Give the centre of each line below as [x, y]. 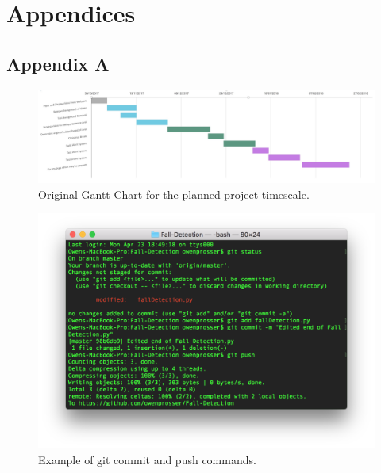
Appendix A [58, 63]
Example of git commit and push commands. [147, 459]
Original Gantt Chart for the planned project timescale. [174, 194]
